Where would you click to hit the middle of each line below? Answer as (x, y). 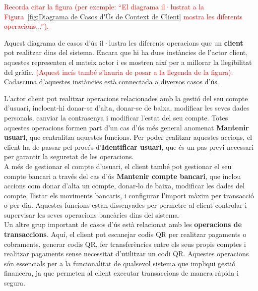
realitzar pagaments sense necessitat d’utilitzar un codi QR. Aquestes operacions (127, 254)
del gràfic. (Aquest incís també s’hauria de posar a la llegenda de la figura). (119, 72)
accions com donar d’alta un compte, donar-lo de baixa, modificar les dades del (124, 186)
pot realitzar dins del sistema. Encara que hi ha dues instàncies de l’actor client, (126, 52)
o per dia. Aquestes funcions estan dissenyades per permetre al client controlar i (126, 205)
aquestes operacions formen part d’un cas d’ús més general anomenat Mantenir (127, 127)
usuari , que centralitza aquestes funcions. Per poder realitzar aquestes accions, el (128, 137)
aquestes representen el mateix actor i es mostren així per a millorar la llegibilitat (128, 62)
